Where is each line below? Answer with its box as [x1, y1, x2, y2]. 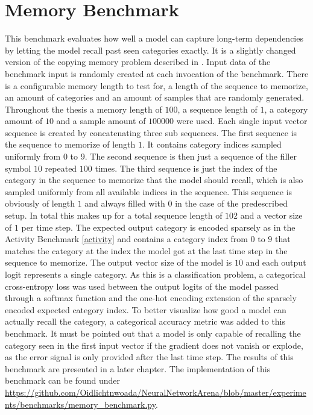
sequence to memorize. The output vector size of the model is [5, 256, 232, 269]
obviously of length [5, 197, 75, 210]
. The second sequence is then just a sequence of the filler [84, 150, 297, 163]
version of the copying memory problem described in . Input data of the [5, 55, 271, 68]
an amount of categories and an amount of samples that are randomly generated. [5, 91, 305, 104]
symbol [5, 161, 31, 174]
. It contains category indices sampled [142, 138, 282, 151]
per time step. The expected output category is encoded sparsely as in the [21, 220, 296, 233]
